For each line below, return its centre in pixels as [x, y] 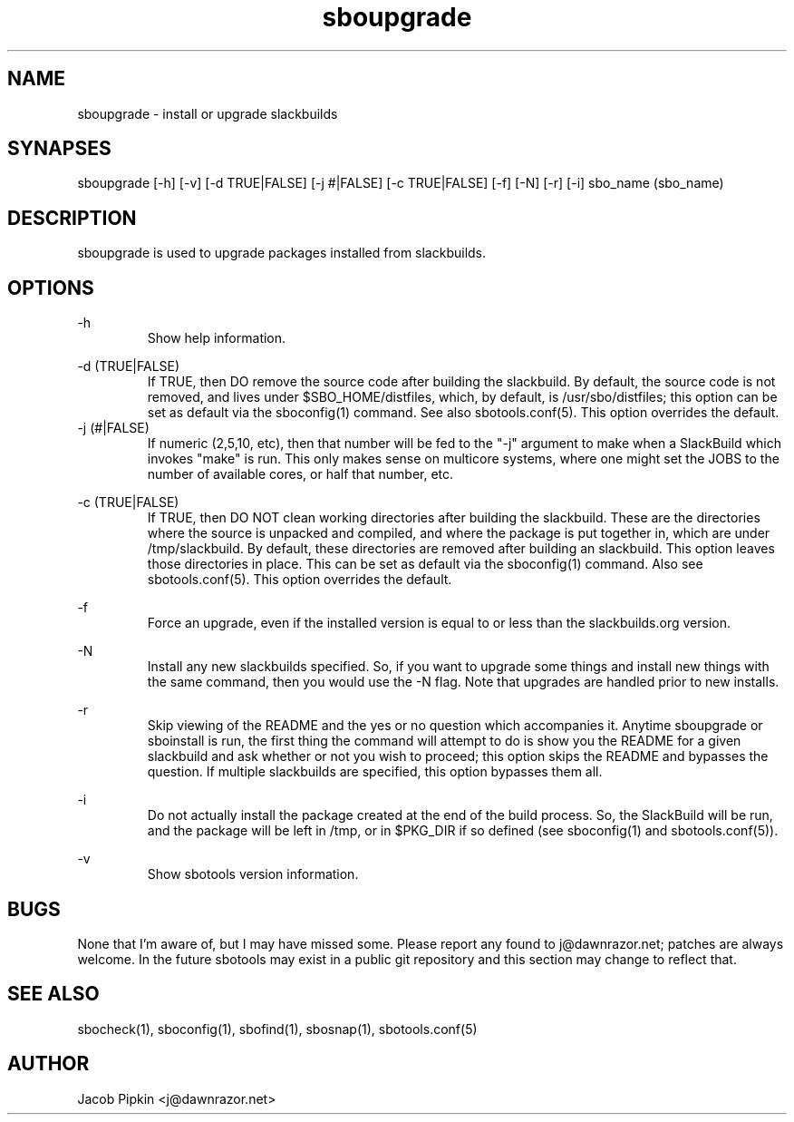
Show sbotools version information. [253, 874]
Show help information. [217, 338]
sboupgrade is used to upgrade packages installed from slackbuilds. [282, 253]
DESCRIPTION [72, 218]
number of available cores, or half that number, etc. [300, 474]
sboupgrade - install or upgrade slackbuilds [208, 113]
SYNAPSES [59, 149]
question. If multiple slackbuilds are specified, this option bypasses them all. [375, 772]
